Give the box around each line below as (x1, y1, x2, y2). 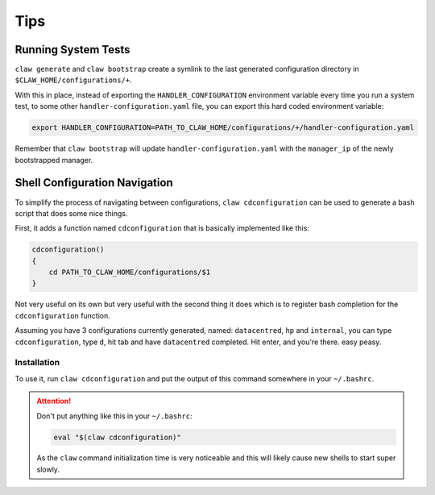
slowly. (36, 464, 60, 474)
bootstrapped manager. (14, 155, 93, 164)
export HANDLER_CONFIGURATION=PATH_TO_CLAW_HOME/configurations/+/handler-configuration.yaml (31, 123, 415, 132)
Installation (14, 357, 60, 368)
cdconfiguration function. (14, 310, 110, 320)
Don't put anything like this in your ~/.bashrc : (36, 411, 193, 421)
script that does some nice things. (14, 208, 128, 218)
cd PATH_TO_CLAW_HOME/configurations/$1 (48, 268, 211, 277)
